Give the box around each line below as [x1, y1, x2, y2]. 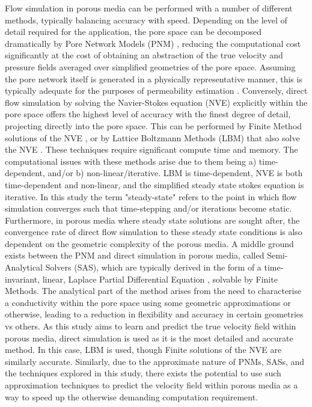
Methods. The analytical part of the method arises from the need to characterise [5, 284, 302, 297]
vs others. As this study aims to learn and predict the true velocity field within [5, 320, 296, 332]
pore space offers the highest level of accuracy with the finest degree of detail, [5, 108, 291, 120]
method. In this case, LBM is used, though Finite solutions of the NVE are [5, 343, 282, 356]
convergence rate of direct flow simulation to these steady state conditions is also [5, 225, 302, 238]
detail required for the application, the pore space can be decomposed [5, 25, 262, 38]
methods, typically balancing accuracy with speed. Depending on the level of [5, 13, 287, 26]
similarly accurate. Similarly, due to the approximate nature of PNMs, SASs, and [5, 355, 305, 367]
